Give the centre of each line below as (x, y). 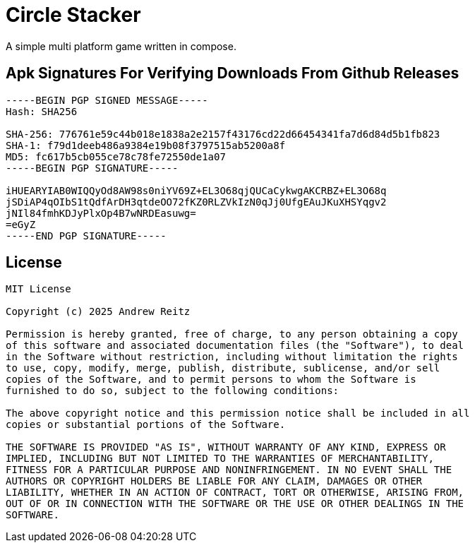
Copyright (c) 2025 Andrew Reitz (98, 312)
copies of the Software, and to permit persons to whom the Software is (211, 380)
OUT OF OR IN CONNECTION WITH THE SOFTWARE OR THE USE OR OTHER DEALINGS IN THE (235, 504)
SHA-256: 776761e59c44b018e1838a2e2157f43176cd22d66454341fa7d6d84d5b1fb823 (223, 134)
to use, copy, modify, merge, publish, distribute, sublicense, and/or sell (223, 368)
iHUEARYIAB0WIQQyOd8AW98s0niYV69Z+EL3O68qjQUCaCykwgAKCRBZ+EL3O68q (196, 190)
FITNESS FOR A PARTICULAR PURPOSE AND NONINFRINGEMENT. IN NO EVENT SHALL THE (229, 470)
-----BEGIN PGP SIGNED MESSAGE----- (107, 100)
